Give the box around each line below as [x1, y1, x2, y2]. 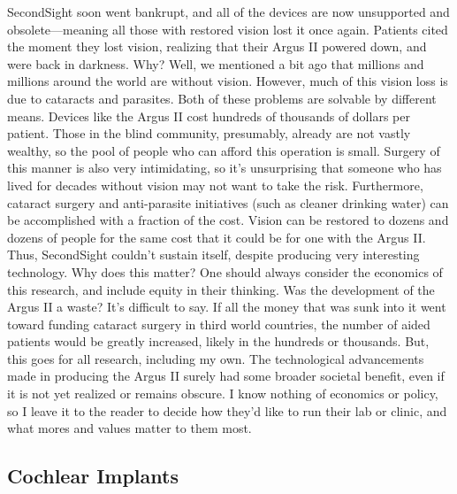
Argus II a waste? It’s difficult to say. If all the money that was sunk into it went [7, 297, 446, 316]
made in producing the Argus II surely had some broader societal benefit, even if [7, 367, 445, 385]
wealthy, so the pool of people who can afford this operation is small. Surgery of [7, 141, 440, 159]
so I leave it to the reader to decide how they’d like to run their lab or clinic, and [7, 401, 447, 420]
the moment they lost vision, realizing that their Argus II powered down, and [7, 37, 427, 56]
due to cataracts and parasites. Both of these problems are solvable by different [7, 89, 437, 107]
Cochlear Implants [7, 462, 179, 490]
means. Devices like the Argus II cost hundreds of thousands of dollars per [7, 106, 410, 125]
